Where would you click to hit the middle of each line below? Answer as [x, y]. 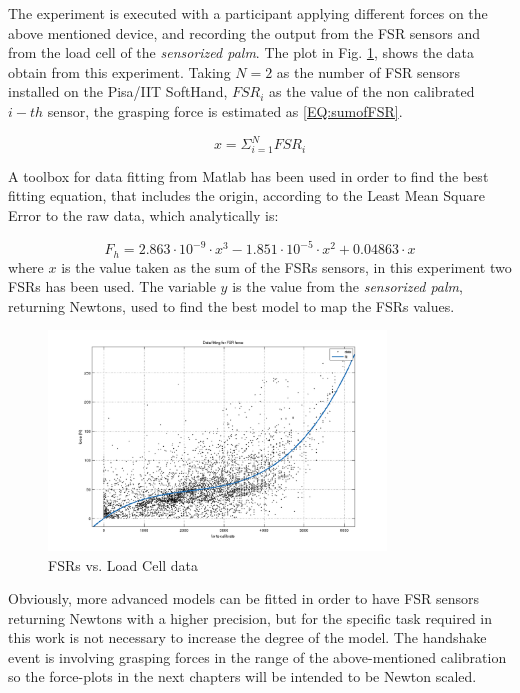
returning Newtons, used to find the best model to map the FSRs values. [231, 305]
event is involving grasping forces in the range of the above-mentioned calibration [257, 656]
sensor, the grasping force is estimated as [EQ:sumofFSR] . [225, 110]
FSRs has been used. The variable [112, 286]
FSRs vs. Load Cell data [123, 564]
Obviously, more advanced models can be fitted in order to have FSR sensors [244, 598]
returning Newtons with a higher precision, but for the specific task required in [250, 617]
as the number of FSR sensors [368, 71]
